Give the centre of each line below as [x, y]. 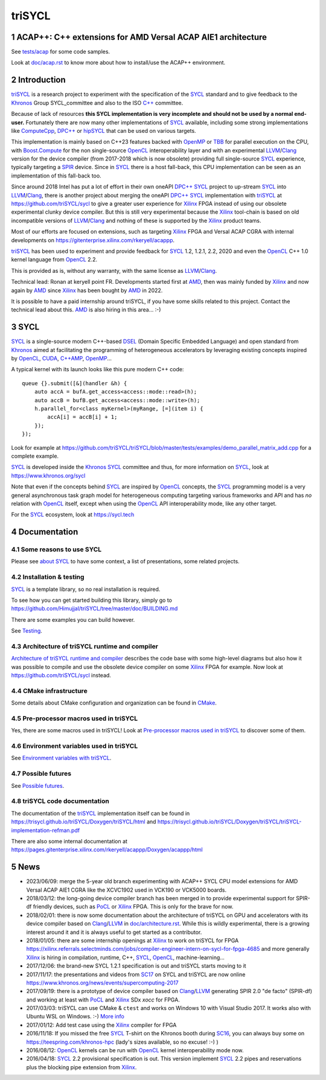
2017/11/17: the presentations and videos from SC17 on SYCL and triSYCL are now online [136, 974]
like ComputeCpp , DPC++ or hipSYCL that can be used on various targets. [104, 130]
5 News [26, 867]
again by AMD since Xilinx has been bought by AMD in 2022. [87, 290]
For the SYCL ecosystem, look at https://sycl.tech [73, 515]
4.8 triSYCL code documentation [60, 801]
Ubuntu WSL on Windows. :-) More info [75, 1017]
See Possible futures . [38, 785]
